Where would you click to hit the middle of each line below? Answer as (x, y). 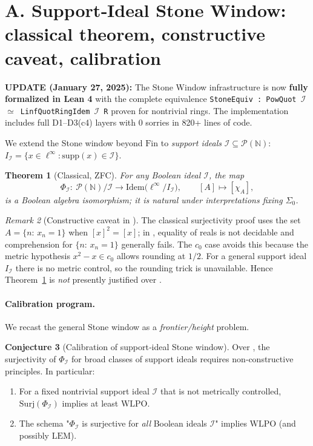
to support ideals (191, 143)
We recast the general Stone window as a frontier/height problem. (127, 326)
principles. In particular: (50, 370)
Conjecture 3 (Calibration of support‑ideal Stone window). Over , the (137, 347)
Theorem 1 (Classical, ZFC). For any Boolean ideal (103, 175)
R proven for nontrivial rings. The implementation (196, 110)
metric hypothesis (38, 256)
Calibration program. (50, 303)
